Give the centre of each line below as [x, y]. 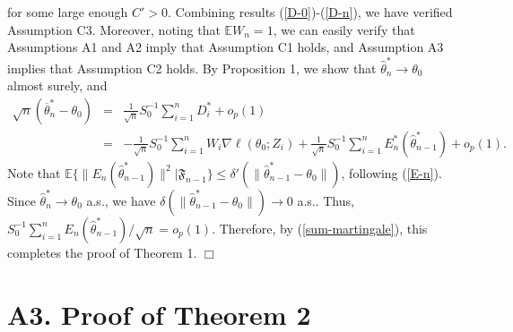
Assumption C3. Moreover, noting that [114, 29]
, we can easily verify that [344, 29]
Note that [34, 172]
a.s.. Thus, [326, 200]
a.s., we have [121, 200]
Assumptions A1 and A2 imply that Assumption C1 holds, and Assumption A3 [226, 47]
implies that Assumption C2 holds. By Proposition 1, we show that [192, 68]
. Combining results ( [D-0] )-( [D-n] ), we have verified [310, 12]
